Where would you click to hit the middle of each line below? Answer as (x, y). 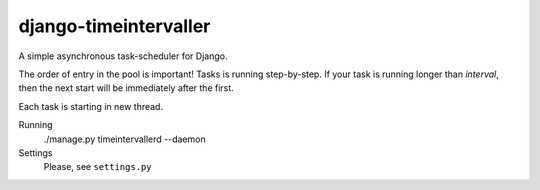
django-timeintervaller (114, 26)
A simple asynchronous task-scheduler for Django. (123, 56)
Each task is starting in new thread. (91, 106)
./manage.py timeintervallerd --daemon (124, 139)
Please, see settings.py (97, 167)
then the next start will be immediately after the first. (126, 88)
